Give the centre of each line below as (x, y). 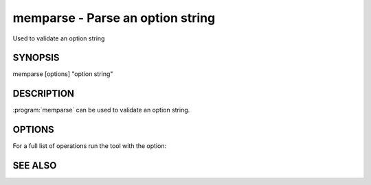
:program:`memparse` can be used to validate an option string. (101, 110)
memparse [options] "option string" (63, 74)
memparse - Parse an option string (114, 18)
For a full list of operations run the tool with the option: (90, 146)
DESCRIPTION (44, 94)
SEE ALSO (35, 165)
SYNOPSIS (36, 58)
